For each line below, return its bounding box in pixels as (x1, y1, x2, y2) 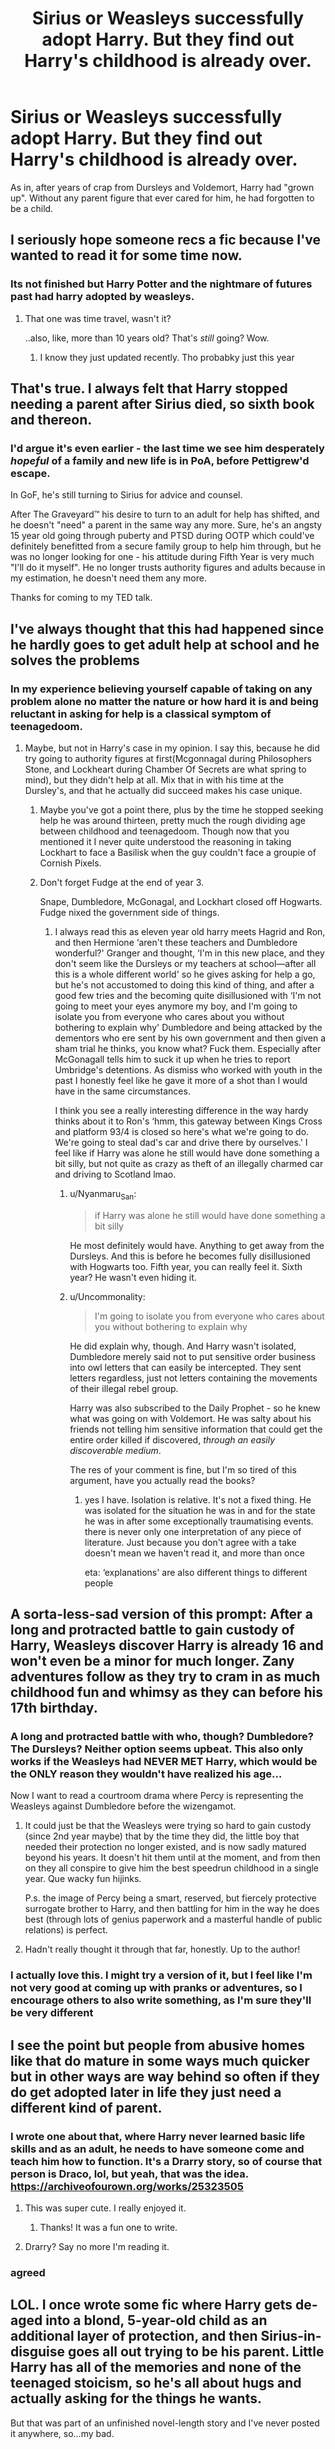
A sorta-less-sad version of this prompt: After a (10, 1606, 313, 1623)
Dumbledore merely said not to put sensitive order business (69, 1350, 316, 1362)
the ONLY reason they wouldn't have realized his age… (10, 1767, 283, 1781)
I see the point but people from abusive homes (10, 2037, 305, 2054)
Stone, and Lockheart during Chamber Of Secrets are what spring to (24, 763, 307, 775)
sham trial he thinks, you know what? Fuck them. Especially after (54, 1043, 322, 1054)
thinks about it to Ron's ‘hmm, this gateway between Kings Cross (54, 1115, 323, 1127)
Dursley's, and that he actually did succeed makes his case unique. (24, 785, 303, 796)
